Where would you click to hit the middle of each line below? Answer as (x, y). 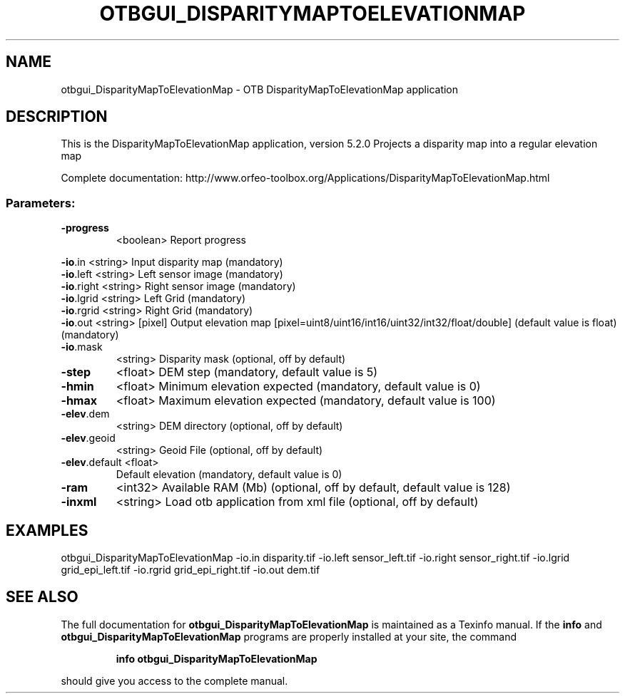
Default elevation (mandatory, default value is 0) (229, 475)
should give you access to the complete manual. (174, 680)
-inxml (79, 502)
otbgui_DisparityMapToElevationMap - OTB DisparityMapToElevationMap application (260, 89)
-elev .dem (85, 414)
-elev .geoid (88, 438)
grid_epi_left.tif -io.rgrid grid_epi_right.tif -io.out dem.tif (190, 570)
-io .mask (82, 347)
